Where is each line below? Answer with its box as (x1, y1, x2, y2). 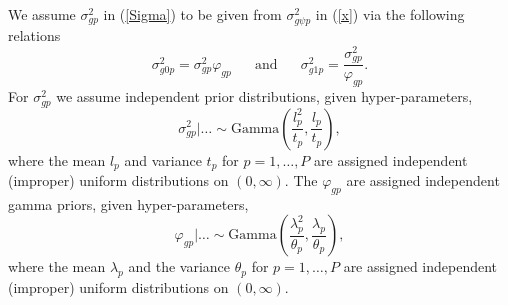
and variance (124, 149, 202, 170)
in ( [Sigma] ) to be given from (103, 4, 282, 24)
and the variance (128, 256, 231, 277)
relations (8, 25, 61, 46)
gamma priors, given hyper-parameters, (8, 193, 249, 214)
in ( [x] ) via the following (315, 4, 465, 24)
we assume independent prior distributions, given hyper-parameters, (56, 86, 473, 107)
